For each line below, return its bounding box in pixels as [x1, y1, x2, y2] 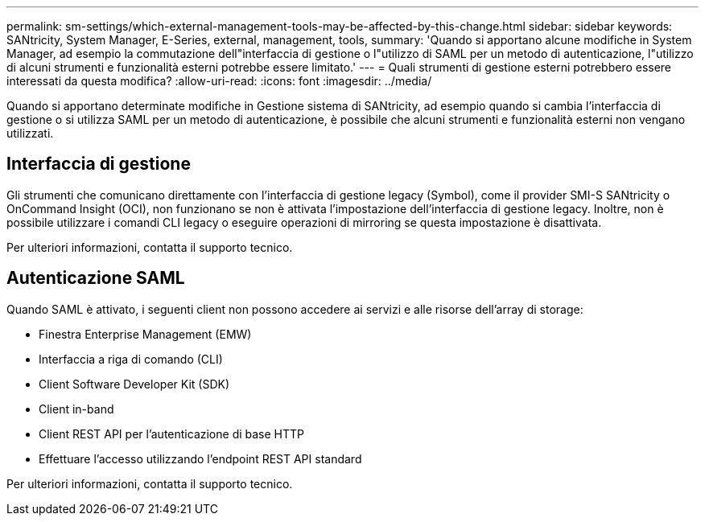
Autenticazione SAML [6, 268, 185, 289]
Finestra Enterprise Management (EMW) [39, 327, 252, 341]
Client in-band [39, 401, 114, 416]
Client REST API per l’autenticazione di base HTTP [39, 426, 305, 441]
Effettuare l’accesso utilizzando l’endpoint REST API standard [39, 451, 362, 466]
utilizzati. [6, 126, 54, 140]
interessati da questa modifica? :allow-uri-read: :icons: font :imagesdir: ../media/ [6, 74, 432, 88]
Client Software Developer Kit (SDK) [39, 376, 229, 391]
